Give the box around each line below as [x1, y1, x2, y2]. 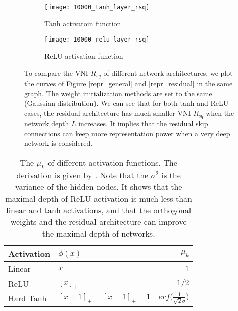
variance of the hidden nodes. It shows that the [15, 181, 182, 193]
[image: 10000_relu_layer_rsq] [44, 36, 150, 44]
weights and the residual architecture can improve [10, 216, 187, 228]
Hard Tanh [8, 292, 47, 304]
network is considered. [24, 138, 93, 148]
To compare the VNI [24, 67, 88, 78]
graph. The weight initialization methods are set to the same [24, 88, 212, 98]
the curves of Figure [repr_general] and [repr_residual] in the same [24, 77, 233, 88]
